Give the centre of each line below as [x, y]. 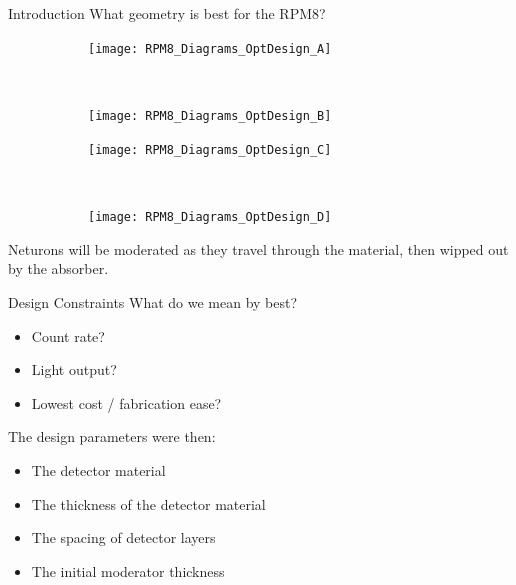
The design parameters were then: [112, 436]
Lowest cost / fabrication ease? [126, 402]
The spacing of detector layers [123, 537]
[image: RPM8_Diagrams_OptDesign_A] [210, 48]
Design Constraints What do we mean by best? [153, 301]
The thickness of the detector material [148, 503]
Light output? [74, 369]
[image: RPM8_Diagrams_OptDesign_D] [210, 217]
